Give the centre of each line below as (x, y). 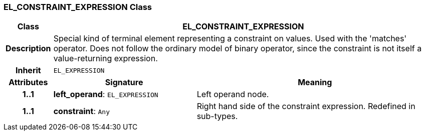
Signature (124, 82)
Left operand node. (233, 94)
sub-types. (217, 116)
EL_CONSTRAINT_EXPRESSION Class (78, 7)
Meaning (315, 82)
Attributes (28, 82)
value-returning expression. (105, 59)
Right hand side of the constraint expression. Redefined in (306, 106)
